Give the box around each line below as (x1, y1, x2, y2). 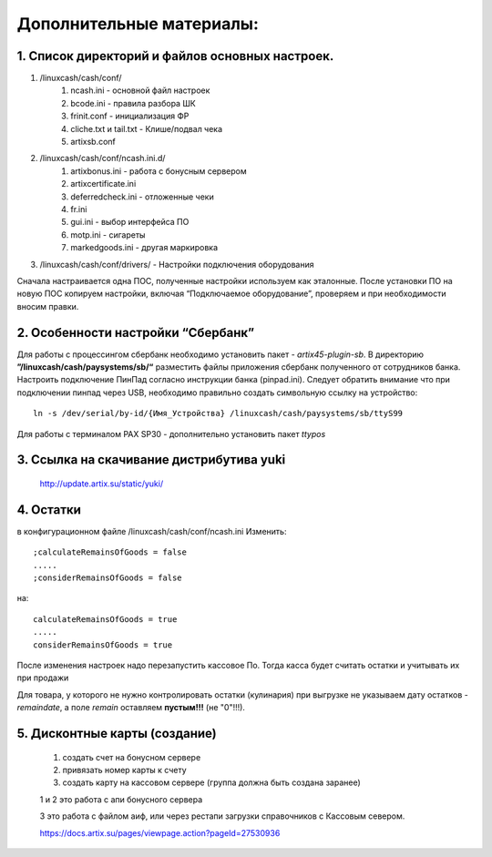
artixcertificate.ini (70, 179, 137, 189)
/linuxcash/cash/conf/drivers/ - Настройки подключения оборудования (39, 259, 314, 270)
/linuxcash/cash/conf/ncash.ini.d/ (39, 153, 166, 164)
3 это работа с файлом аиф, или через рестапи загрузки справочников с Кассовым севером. (39, 811, 405, 821)
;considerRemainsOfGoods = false (33, 573, 182, 583)
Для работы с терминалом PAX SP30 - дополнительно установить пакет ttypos (16, 428, 326, 439)
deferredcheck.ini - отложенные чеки (70, 191, 214, 202)
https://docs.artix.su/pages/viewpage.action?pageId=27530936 (39, 827, 281, 838)
